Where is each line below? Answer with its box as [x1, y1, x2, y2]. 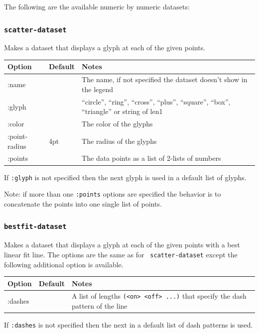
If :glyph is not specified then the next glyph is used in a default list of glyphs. [4, 172, 247, 182]
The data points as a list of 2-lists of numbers [82, 153, 221, 163]
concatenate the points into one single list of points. [4, 198, 162, 209]
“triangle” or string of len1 [82, 106, 163, 116]
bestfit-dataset [4, 222, 67, 231]
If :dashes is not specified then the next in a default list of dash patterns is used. [4, 320, 253, 330]
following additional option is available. [4, 259, 124, 269]
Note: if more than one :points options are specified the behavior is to [4, 189, 221, 199]
